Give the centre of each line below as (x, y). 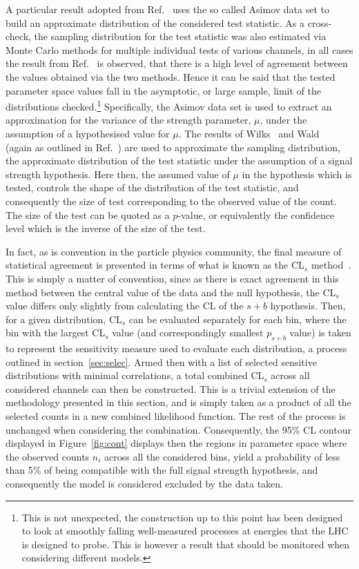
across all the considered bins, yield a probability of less (222, 456)
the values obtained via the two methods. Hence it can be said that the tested (171, 76)
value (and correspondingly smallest (188, 332)
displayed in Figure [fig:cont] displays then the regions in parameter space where (176, 443)
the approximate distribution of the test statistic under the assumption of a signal (179, 161)
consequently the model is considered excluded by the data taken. (144, 484)
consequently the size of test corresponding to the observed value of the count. (171, 201)
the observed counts (48, 456)
